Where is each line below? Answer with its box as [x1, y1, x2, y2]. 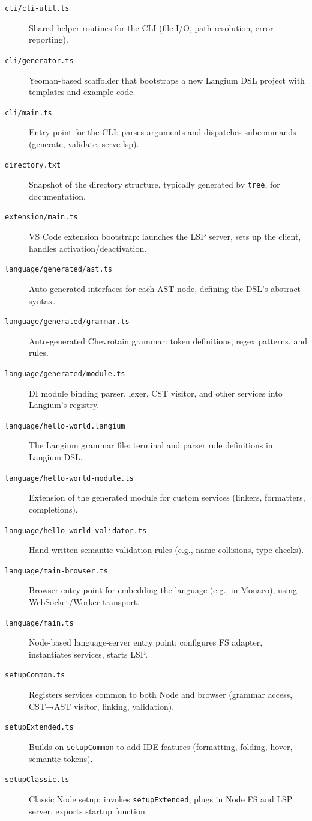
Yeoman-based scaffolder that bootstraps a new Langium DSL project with [29, 73, 305, 86]
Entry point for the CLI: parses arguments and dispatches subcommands [29, 126, 296, 138]
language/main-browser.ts [5, 566, 108, 575]
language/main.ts [5, 618, 74, 627]
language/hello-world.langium [5, 421, 125, 430]
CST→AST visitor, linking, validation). [29, 700, 175, 712]
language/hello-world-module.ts [5, 474, 134, 483]
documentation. [29, 189, 86, 202]
